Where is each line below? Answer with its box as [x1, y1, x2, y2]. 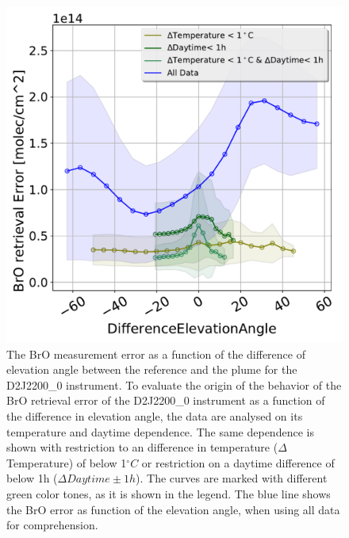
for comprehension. [6, 517, 98, 533]
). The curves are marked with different [136, 470, 328, 486]
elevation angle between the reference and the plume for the [6, 361, 297, 378]
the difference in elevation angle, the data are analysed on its [6, 407, 303, 424]
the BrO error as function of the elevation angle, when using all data [6, 501, 340, 517]
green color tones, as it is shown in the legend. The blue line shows [6, 485, 331, 501]
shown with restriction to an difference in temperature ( [6, 439, 278, 455]
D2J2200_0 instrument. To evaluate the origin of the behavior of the [6, 376, 342, 393]
